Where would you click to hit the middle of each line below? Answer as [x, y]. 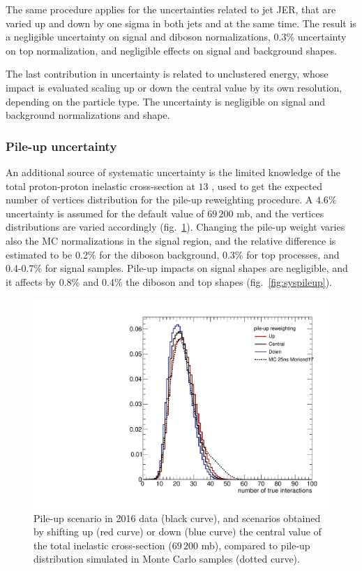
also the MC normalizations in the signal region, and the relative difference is [171, 240]
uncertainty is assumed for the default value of [105, 213]
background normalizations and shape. [88, 115]
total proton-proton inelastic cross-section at [100, 186]
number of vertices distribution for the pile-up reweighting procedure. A [159, 200]
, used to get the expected [267, 186]
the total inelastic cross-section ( [103, 545]
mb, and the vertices [280, 213]
